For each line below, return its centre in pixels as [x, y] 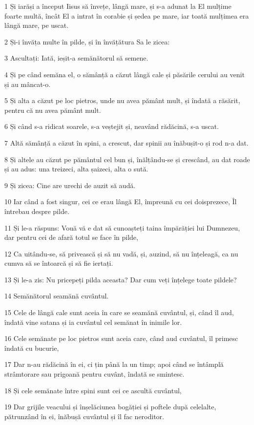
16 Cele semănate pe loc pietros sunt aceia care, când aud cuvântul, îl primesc [121, 338]
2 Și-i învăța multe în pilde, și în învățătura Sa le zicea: [87, 41]
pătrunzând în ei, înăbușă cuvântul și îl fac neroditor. [84, 416]
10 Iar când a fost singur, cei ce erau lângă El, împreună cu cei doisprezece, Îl [121, 202]
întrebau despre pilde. [37, 211]
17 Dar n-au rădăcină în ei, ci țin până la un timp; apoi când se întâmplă [114, 364]
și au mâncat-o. [28, 84]
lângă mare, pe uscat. [37, 25]
